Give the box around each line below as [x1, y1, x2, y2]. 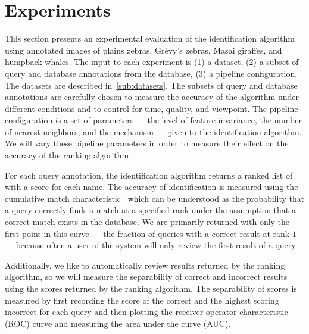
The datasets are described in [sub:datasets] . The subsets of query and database [5, 79, 298, 91]
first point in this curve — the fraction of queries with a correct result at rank [5, 227, 290, 239]
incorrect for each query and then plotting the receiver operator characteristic [5, 305, 288, 318]
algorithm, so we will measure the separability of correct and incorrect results [5, 270, 288, 283]
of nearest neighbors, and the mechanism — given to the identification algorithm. [5, 125, 302, 138]
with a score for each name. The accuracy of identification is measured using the [5, 180, 298, 193]
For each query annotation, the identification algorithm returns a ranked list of [5, 168, 293, 181]
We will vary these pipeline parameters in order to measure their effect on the [5, 137, 289, 149]
